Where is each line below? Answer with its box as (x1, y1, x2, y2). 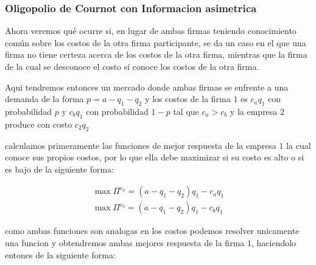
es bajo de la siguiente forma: (5, 162, 114, 175)
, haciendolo (251, 236, 297, 249)
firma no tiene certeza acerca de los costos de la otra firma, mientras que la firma (5, 48, 307, 61)
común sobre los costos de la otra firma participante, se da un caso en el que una (5, 36, 306, 49)
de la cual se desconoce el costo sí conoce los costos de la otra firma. (5, 60, 259, 72)
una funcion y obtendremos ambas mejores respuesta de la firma (5, 236, 245, 249)
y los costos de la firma (145, 92, 231, 105)
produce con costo (5, 117, 72, 130)
